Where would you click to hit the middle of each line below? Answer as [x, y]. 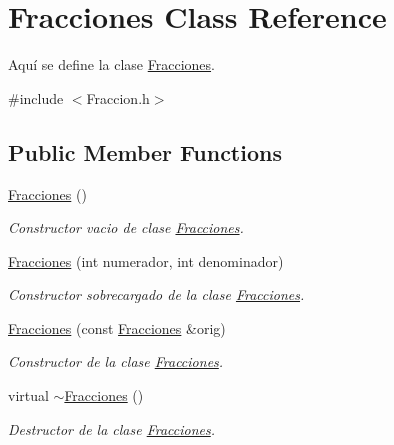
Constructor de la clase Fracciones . [116, 361]
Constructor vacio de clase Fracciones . [126, 227]
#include [36, 97]
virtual [28, 395]
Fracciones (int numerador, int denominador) [146, 260]
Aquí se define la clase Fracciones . [111, 64]
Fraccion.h [118, 97]
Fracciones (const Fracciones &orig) [117, 327]
